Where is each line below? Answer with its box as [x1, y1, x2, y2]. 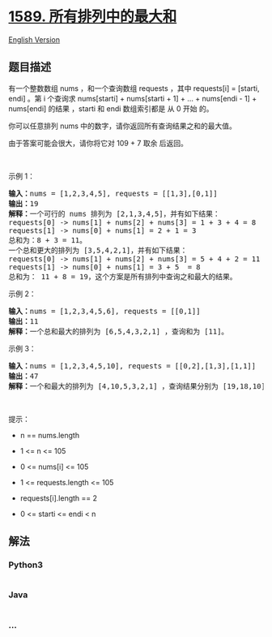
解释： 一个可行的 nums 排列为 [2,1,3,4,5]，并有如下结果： [8, 209, 220, 218]
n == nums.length [19, 430, 79, 440]
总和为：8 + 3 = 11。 [8, 235, 87, 244]
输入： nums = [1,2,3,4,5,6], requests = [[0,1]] [8, 306, 201, 316]
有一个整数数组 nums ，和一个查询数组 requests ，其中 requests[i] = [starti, [8, 83, 261, 93]
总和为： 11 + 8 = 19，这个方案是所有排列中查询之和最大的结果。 [8, 272, 237, 281]
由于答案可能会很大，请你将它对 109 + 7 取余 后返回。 [8, 138, 189, 148]
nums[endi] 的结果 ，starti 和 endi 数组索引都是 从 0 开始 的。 [8, 103, 214, 114]
